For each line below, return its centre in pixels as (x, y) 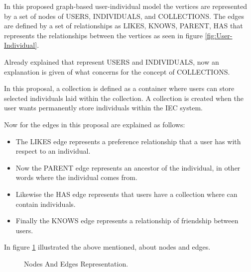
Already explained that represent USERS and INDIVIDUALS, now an (112, 61)
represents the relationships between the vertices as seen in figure (103, 35)
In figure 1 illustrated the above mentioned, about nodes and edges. (107, 247)
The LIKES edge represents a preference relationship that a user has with (128, 141)
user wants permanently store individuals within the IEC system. (103, 108)
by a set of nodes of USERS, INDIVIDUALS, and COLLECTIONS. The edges (124, 16)
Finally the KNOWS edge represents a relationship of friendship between (127, 221)
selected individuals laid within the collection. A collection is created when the (124, 98)
